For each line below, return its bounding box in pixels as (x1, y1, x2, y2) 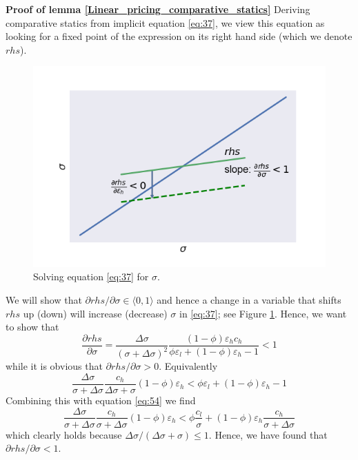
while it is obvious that (6, 359, 103, 373)
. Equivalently (159, 359, 218, 373)
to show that (6, 320, 59, 334)
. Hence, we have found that (208, 427, 328, 441)
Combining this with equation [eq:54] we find (6, 393, 196, 407)
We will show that (6, 293, 82, 307)
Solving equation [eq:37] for (33, 269, 149, 284)
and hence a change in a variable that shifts (157, 293, 341, 307)
